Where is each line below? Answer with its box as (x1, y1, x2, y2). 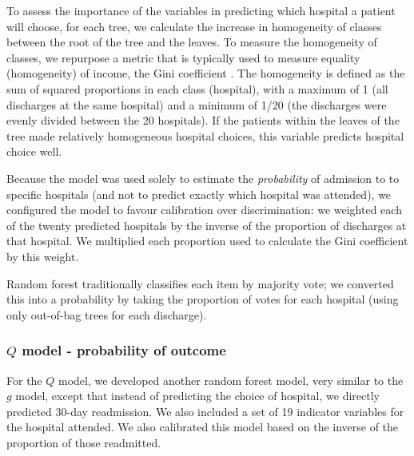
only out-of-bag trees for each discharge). (6, 306, 207, 323)
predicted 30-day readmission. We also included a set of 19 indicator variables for (6, 402, 404, 419)
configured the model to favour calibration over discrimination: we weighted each (6, 201, 402, 218)
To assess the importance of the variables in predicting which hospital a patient (6, 2, 396, 18)
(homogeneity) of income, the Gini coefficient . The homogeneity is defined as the (6, 65, 405, 81)
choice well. (6, 143, 62, 160)
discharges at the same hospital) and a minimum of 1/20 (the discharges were (6, 96, 387, 113)
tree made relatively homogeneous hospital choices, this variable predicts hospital (6, 127, 404, 144)
